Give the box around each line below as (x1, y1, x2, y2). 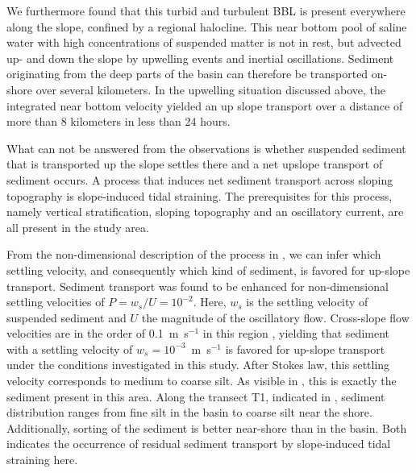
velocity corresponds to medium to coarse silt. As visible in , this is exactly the (6, 372, 397, 389)
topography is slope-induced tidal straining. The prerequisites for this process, (6, 187, 393, 204)
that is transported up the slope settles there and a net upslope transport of (6, 156, 383, 172)
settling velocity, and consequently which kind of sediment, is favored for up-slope (6, 261, 410, 278)
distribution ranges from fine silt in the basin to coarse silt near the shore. (6, 404, 372, 421)
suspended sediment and (6, 309, 127, 326)
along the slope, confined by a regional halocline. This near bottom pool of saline (6, 18, 407, 35)
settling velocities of (6, 293, 105, 310)
